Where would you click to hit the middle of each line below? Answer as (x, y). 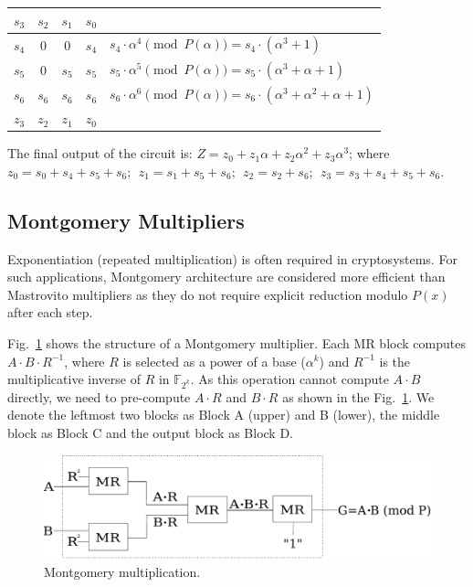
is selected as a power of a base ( (214, 361)
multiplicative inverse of (74, 379)
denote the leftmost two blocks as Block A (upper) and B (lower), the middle (224, 415)
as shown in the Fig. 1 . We (358, 396)
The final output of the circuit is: (100, 153)
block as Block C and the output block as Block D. (150, 433)
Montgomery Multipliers (126, 220)
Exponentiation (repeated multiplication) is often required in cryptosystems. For (232, 258)
